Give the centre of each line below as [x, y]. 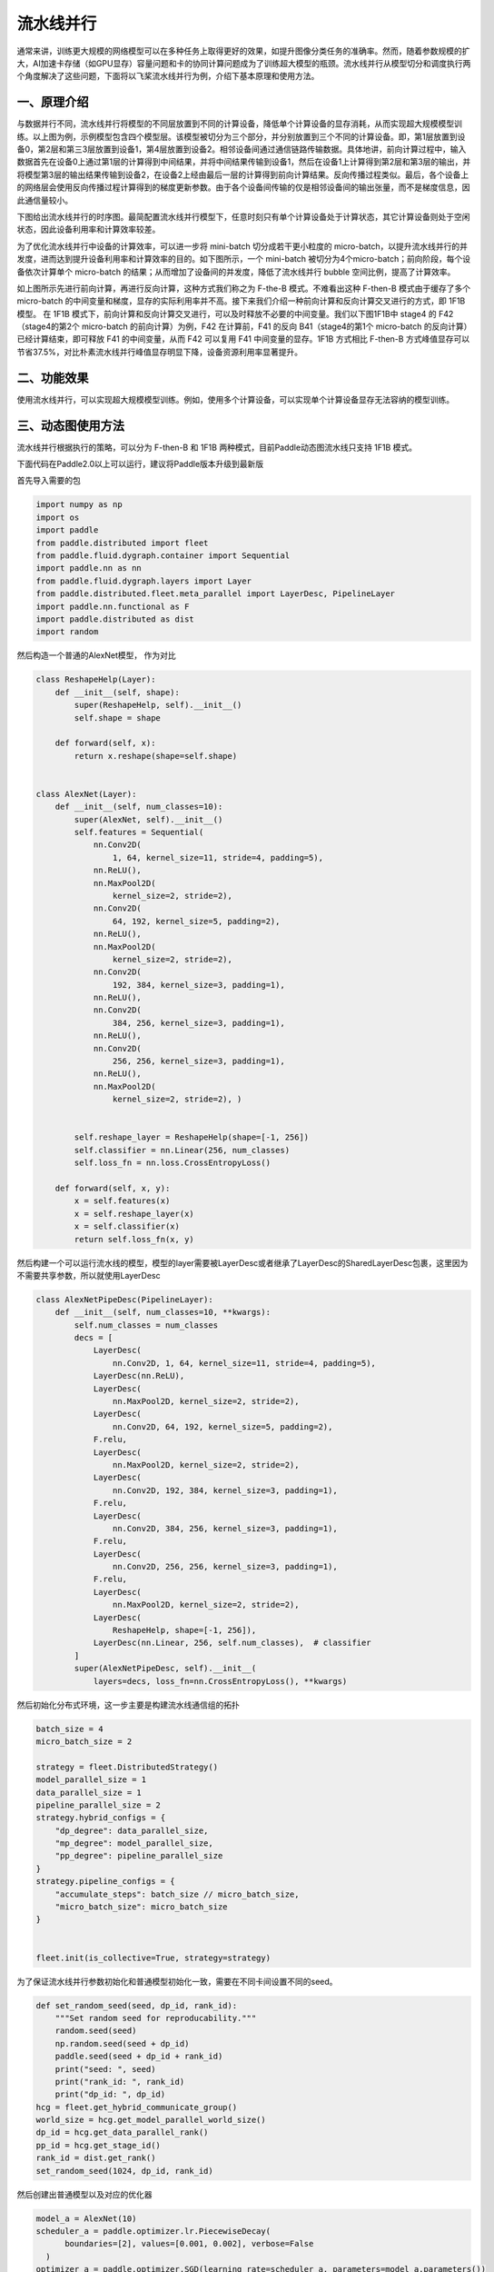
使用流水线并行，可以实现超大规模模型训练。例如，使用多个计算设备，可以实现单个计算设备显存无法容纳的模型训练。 [235, 399]
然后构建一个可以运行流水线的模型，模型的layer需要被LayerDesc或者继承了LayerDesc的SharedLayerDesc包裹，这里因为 [242, 1262]
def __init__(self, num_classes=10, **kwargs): [163, 1312]
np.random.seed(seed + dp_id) [122, 2043]
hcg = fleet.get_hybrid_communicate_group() [137, 2107]
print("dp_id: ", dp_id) [110, 2094]
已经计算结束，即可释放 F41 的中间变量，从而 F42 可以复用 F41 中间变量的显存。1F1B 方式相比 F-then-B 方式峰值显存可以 [243, 339]
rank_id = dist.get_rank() [96, 2158]
